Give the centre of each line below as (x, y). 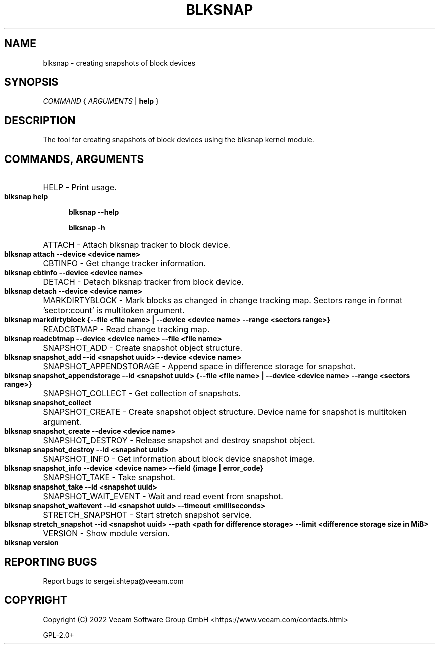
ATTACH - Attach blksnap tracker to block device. (137, 245)
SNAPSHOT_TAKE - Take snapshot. (109, 478)
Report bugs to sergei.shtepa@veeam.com (113, 581)
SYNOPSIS (31, 82)
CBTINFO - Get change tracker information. (125, 264)
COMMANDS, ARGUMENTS (74, 159)
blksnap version (31, 543)
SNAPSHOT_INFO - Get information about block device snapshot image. (179, 459)
